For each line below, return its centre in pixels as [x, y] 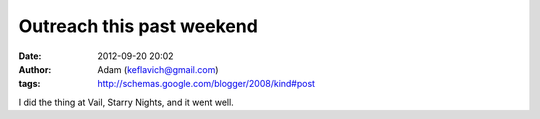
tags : [29, 84]
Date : [30, 56]
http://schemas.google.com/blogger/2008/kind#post [206, 84]
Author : [35, 69]
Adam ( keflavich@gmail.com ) [158, 69]
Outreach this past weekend [138, 26]
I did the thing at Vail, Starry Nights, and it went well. [126, 102]
